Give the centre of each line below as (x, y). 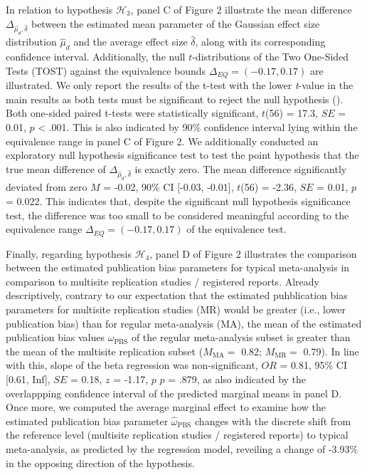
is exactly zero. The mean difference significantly (241, 168)
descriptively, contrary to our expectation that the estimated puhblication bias (177, 295)
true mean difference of (56, 168)
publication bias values (55, 337)
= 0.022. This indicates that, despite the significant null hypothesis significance (178, 201)
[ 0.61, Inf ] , (28, 379)
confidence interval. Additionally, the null (96, 57)
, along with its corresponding (260, 42)
